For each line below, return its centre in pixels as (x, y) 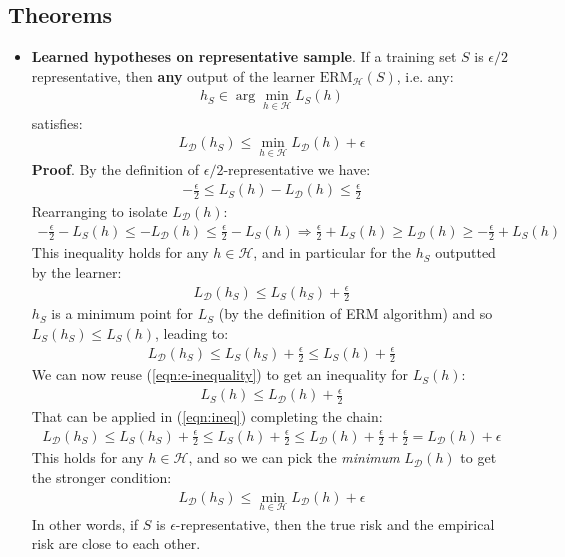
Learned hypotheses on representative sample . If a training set (244, 56)
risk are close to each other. (116, 543)
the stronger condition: (101, 476)
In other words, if (85, 523)
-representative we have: (297, 169)
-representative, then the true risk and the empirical (335, 523)
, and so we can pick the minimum (294, 457)
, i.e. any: (425, 75)
